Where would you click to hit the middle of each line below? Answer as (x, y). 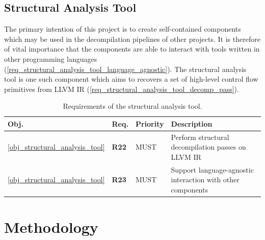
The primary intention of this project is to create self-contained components (123, 29)
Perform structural (200, 137)
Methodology (51, 227)
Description (192, 123)
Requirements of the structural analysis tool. (132, 106)
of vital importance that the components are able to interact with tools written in (132, 49)
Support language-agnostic (212, 169)
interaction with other (205, 179)
